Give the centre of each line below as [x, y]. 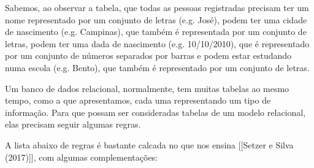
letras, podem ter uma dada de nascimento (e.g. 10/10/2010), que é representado [157, 43]
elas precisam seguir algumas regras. [73, 124]
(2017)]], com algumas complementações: [82, 157]
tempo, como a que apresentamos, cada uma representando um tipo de [138, 100]
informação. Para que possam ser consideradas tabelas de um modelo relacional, [155, 112]
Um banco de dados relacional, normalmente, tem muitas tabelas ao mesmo [147, 88]
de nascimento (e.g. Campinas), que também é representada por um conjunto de [156, 32]
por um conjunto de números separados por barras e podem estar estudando [148, 55]
